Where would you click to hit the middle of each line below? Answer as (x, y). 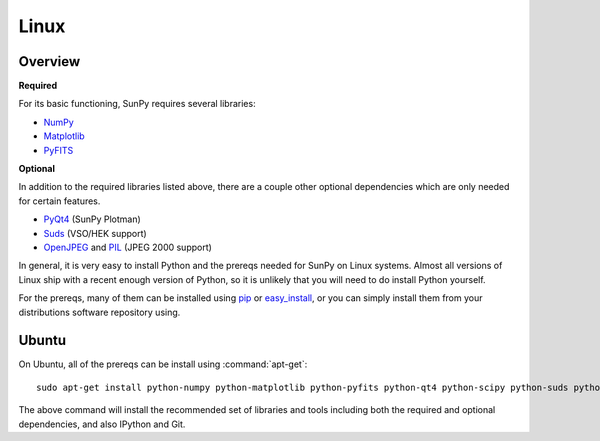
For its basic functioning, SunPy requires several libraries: (137, 104)
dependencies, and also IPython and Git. (102, 424)
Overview (49, 61)
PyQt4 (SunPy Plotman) (92, 219)
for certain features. (59, 201)
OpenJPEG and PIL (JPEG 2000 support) (127, 247)
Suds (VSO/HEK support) (95, 233)
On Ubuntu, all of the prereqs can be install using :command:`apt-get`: (163, 364)
